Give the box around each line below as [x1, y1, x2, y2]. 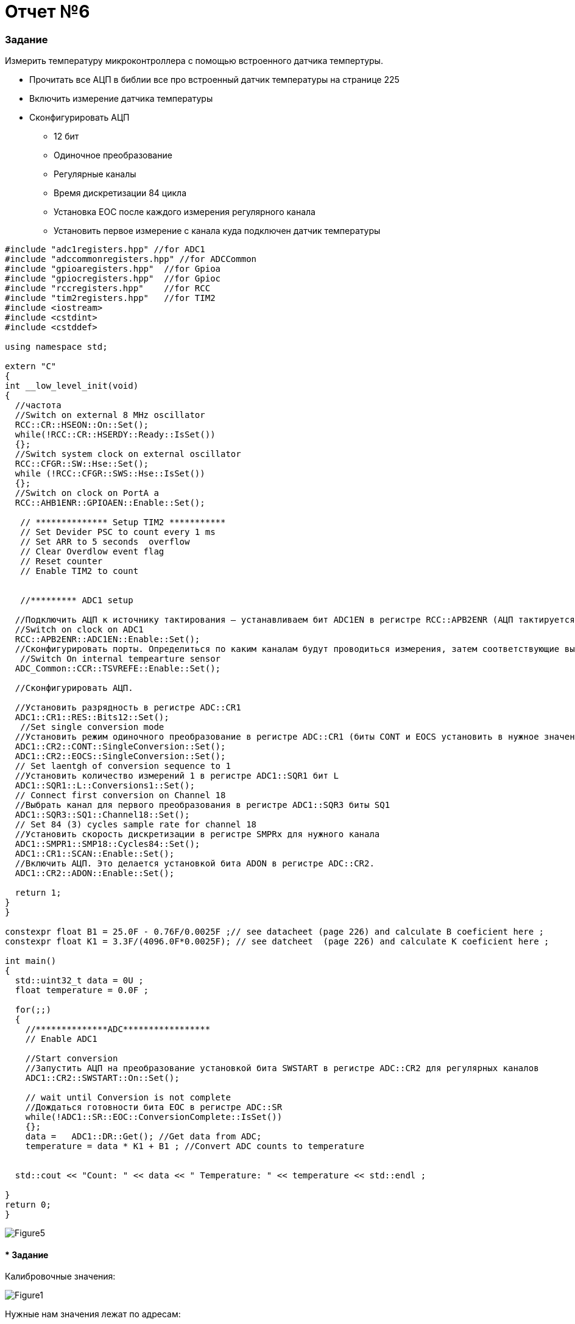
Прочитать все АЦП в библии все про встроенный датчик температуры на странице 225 [29, 74, 400, 85]
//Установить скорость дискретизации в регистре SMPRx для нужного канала [15, 829, 380, 840]
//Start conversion [25, 1053, 118, 1064]
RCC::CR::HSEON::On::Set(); [15, 420, 149, 430]
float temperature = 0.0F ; [15, 985, 149, 996]
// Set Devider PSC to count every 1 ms [20, 527, 216, 537]
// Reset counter [20, 556, 103, 567]
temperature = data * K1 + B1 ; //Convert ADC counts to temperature [25, 1141, 365, 1152]
